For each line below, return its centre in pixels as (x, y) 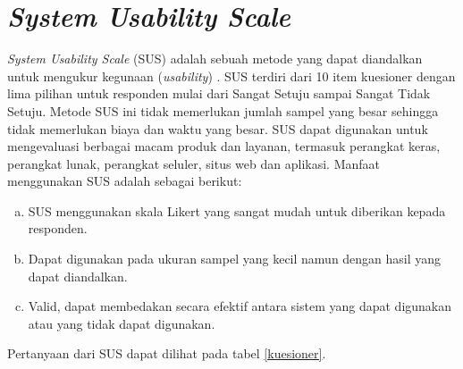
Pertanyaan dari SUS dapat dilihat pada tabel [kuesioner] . (167, 353)
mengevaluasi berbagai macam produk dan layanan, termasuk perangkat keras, (224, 146)
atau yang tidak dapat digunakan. (122, 323)
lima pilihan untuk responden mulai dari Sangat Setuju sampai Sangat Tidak (219, 93)
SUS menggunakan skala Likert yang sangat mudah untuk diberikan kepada (237, 210)
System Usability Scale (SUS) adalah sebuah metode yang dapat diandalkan (215, 59)
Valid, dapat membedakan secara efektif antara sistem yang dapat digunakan (240, 306)
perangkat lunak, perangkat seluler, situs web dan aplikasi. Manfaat (194, 163)
